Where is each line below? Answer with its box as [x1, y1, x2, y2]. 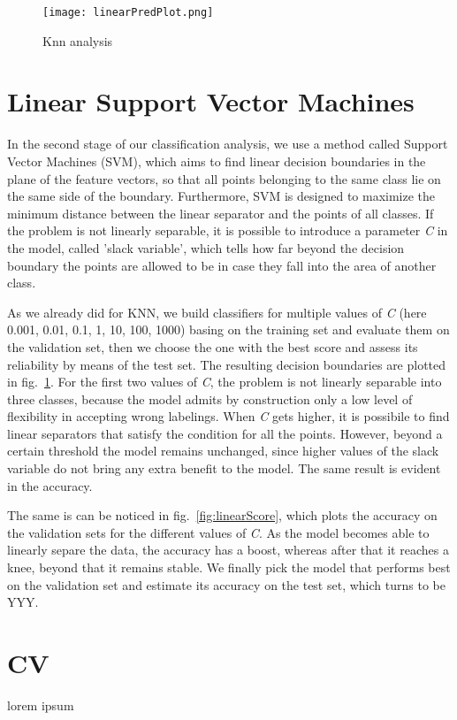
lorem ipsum [7, 695, 74, 714]
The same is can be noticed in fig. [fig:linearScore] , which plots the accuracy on [7, 506, 438, 525]
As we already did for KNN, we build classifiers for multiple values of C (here [7, 303, 427, 321]
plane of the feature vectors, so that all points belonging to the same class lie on [7, 169, 441, 188]
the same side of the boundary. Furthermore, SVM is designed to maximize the [7, 187, 436, 205]
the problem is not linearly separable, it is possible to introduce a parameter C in [7, 221, 448, 240]
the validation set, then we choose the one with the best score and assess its [7, 337, 418, 356]
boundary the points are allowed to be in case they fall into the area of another [7, 256, 437, 274]
